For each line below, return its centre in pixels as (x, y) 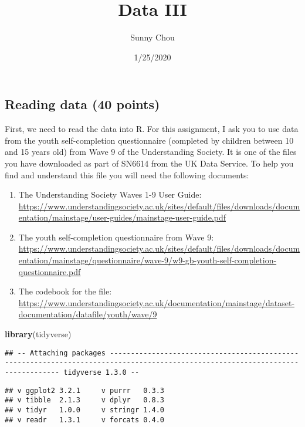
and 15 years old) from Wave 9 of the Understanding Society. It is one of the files (151, 152)
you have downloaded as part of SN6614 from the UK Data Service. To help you (149, 163)
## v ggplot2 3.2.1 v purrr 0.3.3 (85, 390)
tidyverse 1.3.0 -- (101, 372)
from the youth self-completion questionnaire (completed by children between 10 (149, 140)
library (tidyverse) (38, 334)
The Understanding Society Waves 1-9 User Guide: (110, 194)
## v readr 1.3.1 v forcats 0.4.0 (85, 420)
